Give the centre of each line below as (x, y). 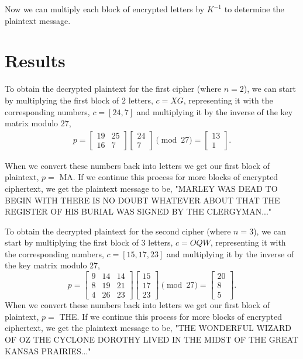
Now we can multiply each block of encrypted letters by (105, 9)
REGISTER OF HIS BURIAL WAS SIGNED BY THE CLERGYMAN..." (138, 211)
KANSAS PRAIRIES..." (48, 351)
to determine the (254, 9)
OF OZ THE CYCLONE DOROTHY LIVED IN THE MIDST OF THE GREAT (151, 339)
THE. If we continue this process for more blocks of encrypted (171, 316)
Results (35, 61)
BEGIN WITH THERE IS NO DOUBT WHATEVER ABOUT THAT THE (142, 200)
